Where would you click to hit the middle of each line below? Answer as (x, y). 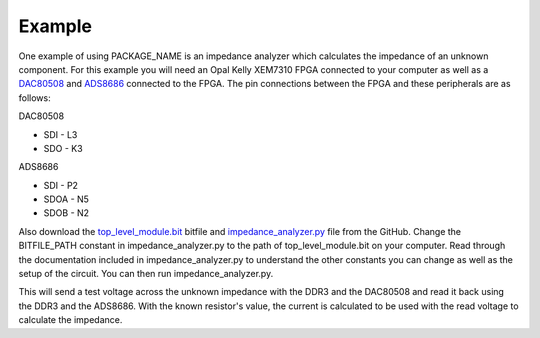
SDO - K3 (63, 148)
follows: (34, 97)
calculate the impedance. (70, 320)
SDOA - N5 (66, 199)
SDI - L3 (60, 134)
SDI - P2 (61, 185)
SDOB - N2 (66, 213)
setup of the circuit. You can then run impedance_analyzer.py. (146, 274)
